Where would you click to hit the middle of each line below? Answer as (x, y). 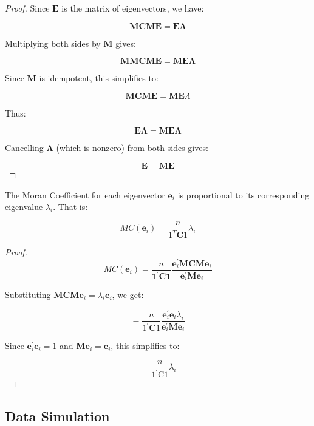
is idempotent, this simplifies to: (99, 78)
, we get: (128, 295)
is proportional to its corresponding (244, 194)
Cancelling (24, 148)
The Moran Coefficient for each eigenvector (85, 194)
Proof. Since (27, 8)
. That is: (70, 207)
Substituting (28, 295)
